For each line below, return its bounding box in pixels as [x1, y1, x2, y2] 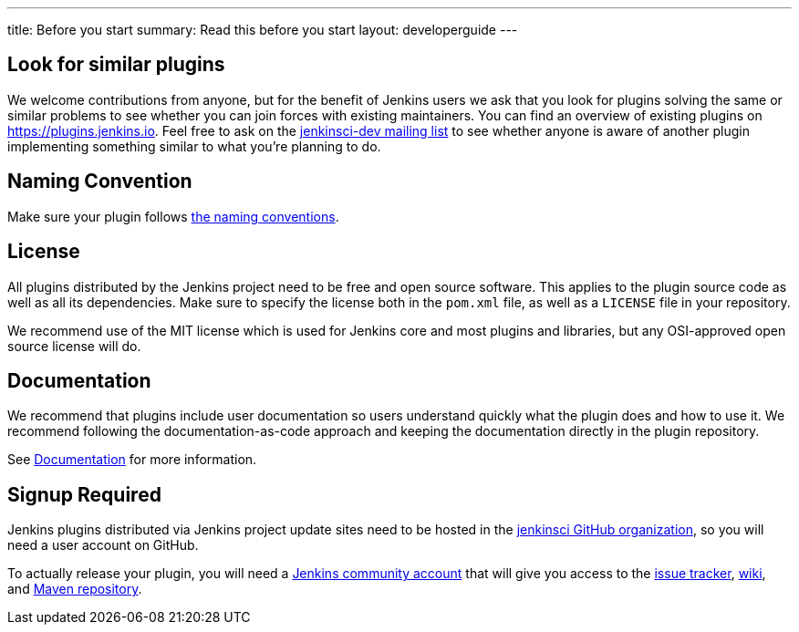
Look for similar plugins [7, 53, 225, 77]
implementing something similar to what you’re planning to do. [7, 138, 381, 154]
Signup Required [7, 482, 161, 506]
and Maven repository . [7, 581, 142, 597]
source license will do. [7, 337, 141, 354]
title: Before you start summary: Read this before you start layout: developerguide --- [7, 22, 518, 37]
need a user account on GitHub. [7, 537, 199, 554]
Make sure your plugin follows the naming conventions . [7, 208, 339, 224]
